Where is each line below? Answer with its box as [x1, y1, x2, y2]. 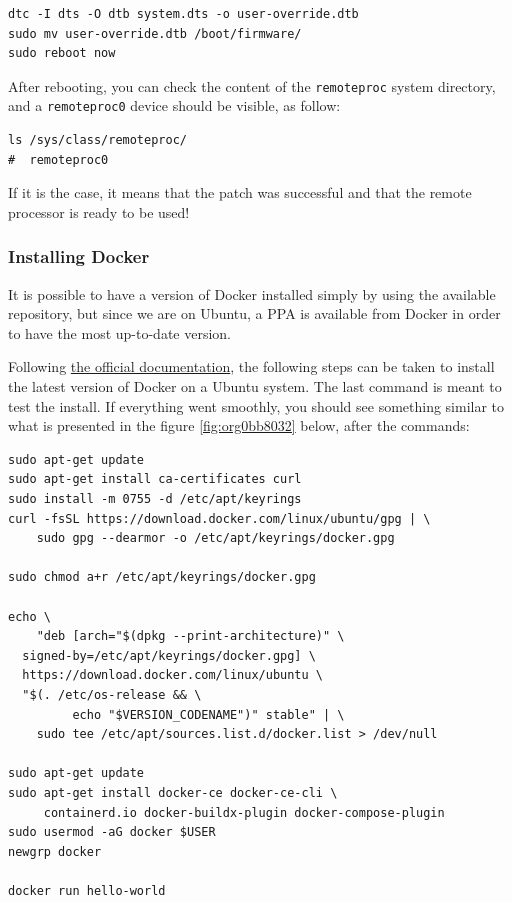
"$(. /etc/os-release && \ [22, 687, 202, 702]
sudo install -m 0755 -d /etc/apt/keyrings [8, 492, 302, 507]
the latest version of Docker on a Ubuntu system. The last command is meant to [8, 376, 502, 397]
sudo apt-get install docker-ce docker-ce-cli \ [8, 785, 338, 800]
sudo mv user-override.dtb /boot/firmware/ [8, 26, 302, 41]
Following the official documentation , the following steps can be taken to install [8, 356, 495, 377]
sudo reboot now [8, 46, 116, 61]
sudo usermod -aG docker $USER [8, 825, 216, 840]
